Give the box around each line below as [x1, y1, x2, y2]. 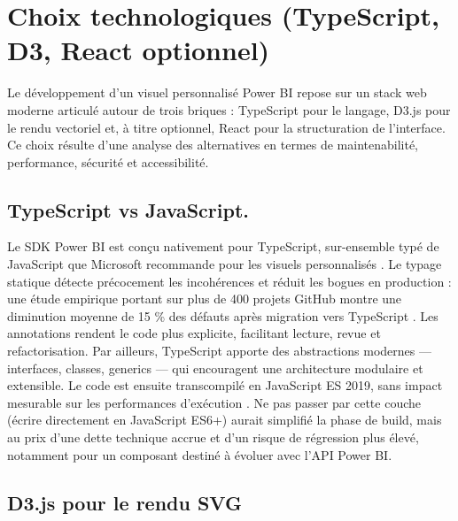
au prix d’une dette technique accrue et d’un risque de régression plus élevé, [7, 428, 419, 447]
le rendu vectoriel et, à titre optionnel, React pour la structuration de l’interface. [7, 118, 446, 136]
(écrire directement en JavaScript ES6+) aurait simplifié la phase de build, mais [7, 410, 442, 429]
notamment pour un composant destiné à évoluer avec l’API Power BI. [7, 445, 392, 464]
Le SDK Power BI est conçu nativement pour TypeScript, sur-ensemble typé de [7, 237, 439, 256]
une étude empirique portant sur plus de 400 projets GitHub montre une [7, 289, 402, 308]
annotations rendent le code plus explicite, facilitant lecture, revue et [7, 324, 381, 342]
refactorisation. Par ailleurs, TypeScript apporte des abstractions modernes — [7, 341, 431, 360]
